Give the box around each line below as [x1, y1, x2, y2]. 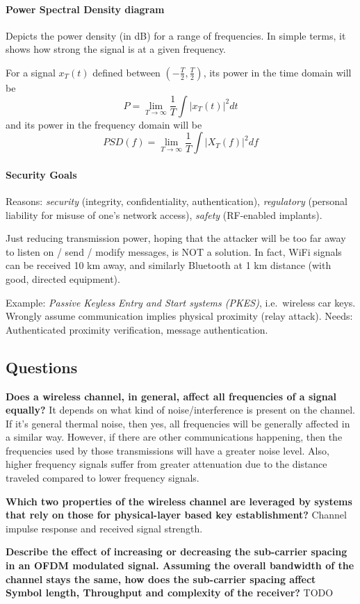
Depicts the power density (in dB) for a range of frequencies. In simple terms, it [6, 28, 346, 42]
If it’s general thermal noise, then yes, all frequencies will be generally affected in [6, 416, 350, 430]
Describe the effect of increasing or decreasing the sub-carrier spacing [6, 544, 347, 559]
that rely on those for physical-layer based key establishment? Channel [6, 507, 347, 522]
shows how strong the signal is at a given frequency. [6, 42, 227, 56]
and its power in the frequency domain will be [6, 117, 202, 131]
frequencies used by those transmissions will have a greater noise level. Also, [6, 443, 329, 457]
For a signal [6, 65, 56, 79]
